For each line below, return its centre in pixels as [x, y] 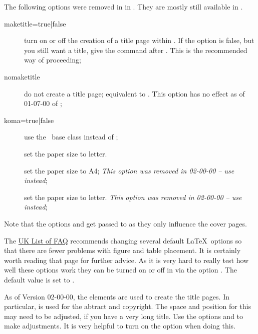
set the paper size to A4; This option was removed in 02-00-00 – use [129, 170]
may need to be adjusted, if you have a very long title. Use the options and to [124, 316]
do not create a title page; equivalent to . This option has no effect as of [135, 93]
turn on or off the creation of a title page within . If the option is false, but [139, 40]
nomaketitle [22, 77]
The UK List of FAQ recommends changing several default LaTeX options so [123, 240]
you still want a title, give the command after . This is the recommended [136, 50]
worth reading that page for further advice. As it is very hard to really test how [126, 260]
